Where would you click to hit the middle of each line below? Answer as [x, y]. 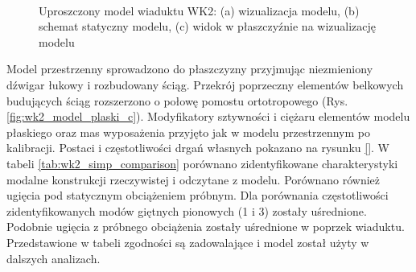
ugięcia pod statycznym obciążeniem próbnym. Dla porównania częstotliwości [198, 195]
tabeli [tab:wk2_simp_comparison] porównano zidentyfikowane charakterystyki [202, 163]
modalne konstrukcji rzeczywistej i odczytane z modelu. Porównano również [194, 179]
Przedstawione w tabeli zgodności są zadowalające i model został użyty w [188, 242]
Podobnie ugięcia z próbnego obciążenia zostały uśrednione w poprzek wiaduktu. [206, 227]
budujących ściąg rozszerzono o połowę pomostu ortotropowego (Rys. [177, 100]
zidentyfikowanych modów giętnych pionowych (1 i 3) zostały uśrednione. [187, 210]
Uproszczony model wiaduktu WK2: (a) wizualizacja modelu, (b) [199, 10]
